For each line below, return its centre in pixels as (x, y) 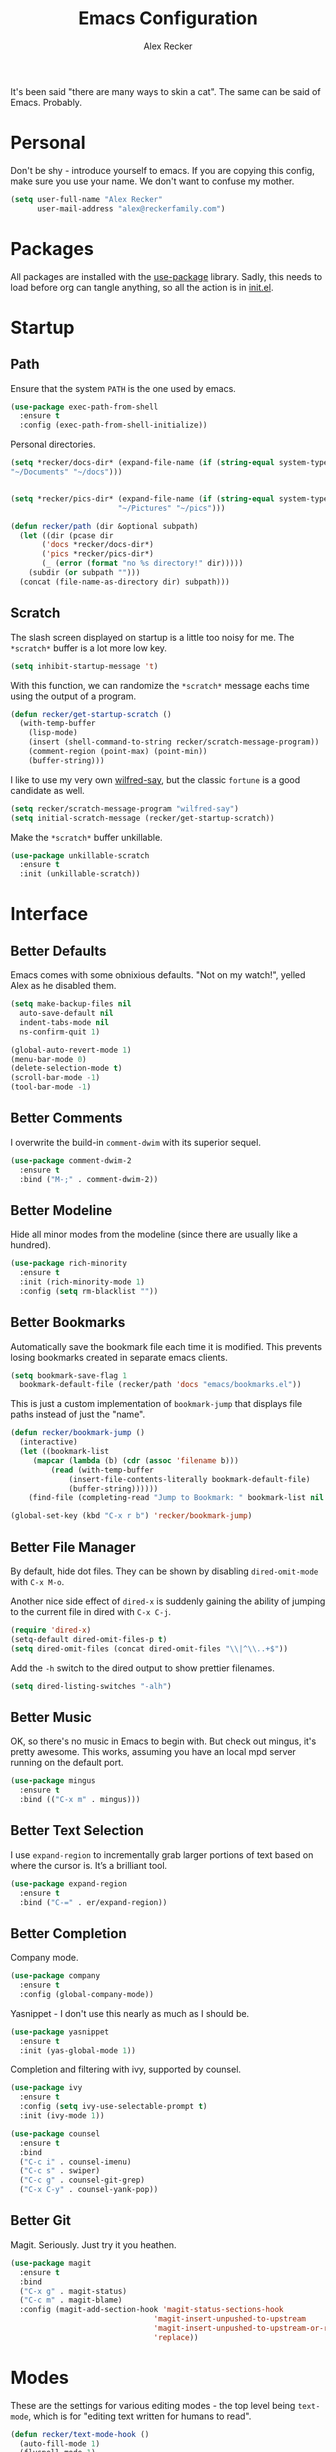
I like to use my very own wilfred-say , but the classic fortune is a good (155, 779)
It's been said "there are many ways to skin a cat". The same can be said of (166, 91)
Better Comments (66, 1118)
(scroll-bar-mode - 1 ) (55, 1078)
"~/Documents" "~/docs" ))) (66, 472)
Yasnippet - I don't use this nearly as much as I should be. (130, 2013)
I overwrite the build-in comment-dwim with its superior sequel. (136, 1142)
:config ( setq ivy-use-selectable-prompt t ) (113, 2107)
